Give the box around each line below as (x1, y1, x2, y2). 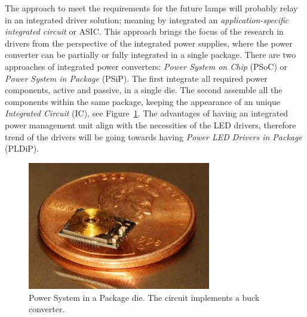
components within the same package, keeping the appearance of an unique (5, 95, 281, 107)
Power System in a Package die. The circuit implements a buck (29, 291, 260, 303)
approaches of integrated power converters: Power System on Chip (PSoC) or (5, 60, 288, 72)
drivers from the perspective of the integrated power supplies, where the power (5, 36, 293, 49)
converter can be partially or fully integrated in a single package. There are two (5, 48, 296, 61)
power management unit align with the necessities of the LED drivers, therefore (5, 118, 296, 131)
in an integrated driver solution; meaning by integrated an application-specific (5, 13, 289, 26)
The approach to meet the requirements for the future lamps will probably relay (5, 2, 298, 14)
